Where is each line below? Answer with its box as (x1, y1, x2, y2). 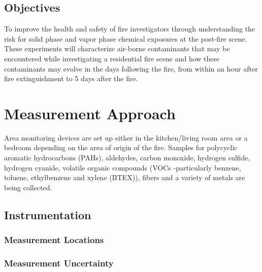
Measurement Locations (4, 233, 104, 246)
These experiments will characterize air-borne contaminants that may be (4, 43, 230, 54)
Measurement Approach (4, 103, 176, 123)
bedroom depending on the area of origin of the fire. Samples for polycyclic (4, 142, 238, 153)
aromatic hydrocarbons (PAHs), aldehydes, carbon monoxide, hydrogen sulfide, (4, 152, 250, 163)
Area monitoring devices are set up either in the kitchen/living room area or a (4, 132, 248, 143)
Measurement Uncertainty (4, 257, 114, 269)
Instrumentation (4, 207, 91, 222)
